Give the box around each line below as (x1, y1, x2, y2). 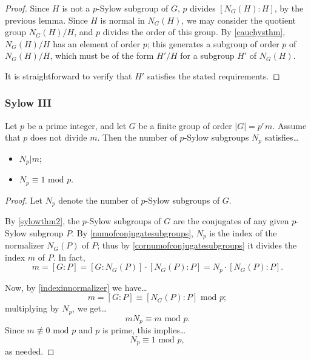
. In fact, (53, 250, 85, 263)
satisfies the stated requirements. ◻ (147, 69, 280, 82)
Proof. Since (5, 2, 50, 14)
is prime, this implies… (102, 324, 186, 336)
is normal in (100, 13, 145, 26)
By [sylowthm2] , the (5, 215, 80, 227)
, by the (274, 2, 304, 14)
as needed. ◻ (5, 345, 55, 358)
